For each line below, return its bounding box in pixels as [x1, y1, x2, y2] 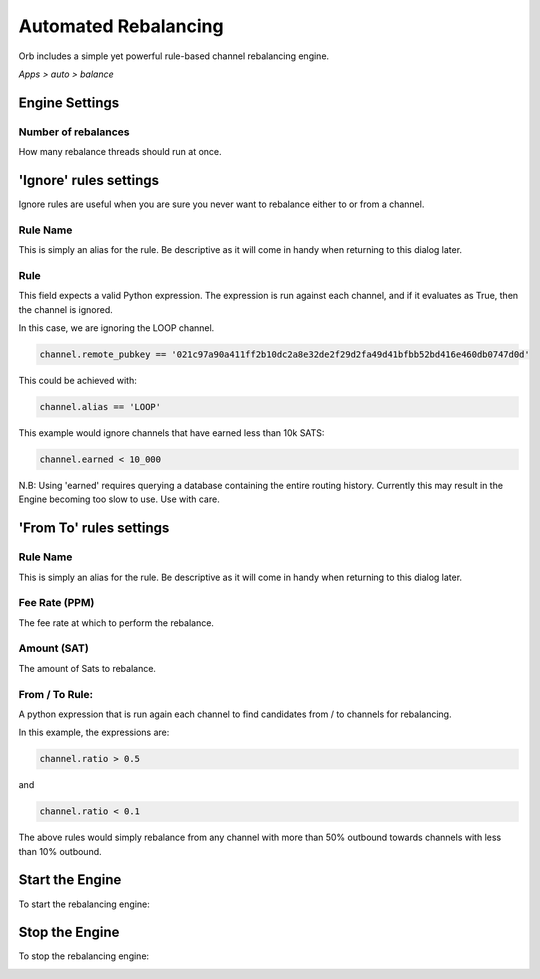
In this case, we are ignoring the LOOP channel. [18, 322, 215, 334]
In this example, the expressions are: [18, 726, 170, 739]
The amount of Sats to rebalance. [18, 662, 157, 674]
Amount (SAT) [18, 641, 89, 655]
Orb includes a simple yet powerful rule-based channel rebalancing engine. [18, 50, 330, 62]
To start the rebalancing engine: [18, 898, 150, 910]
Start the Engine [18, 871, 122, 889]
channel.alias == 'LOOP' [39, 401, 162, 413]
